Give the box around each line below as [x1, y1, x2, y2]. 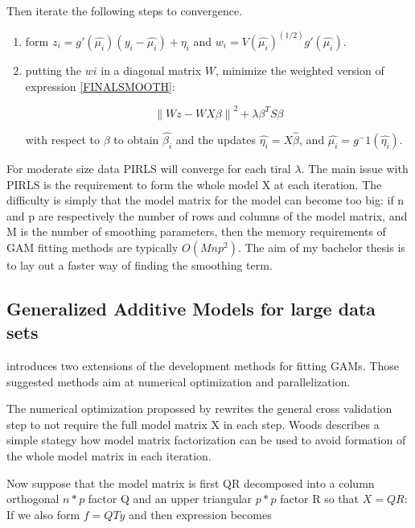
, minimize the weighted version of [216, 62, 384, 79]
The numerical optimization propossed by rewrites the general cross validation [6, 400, 392, 417]
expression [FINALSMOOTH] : [25, 77, 175, 94]
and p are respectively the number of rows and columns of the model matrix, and [6, 207, 408, 224]
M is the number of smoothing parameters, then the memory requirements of [6, 223, 386, 240]
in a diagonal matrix [101, 62, 202, 79]
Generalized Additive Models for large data [6, 295, 376, 320]
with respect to [25, 130, 101, 147]
